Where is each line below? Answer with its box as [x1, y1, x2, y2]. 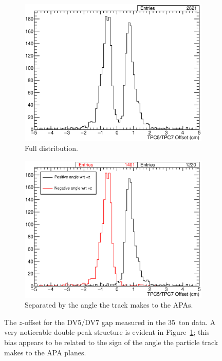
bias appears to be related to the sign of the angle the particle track [4, 337, 218, 348]
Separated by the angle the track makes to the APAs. [25, 299, 193, 310]
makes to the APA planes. [4, 347, 86, 357]
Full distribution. [25, 143, 78, 154]
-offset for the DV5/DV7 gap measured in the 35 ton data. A [22, 316, 216, 327]
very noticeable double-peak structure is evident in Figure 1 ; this [4, 327, 210, 337]
